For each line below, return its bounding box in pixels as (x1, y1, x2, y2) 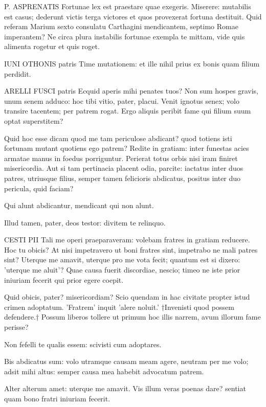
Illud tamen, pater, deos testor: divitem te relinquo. (4, 217, 166, 228)
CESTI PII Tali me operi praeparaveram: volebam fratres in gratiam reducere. (4, 234, 250, 245)
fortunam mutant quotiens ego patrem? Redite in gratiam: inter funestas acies (4, 143, 249, 153)
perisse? (4, 322, 29, 332)
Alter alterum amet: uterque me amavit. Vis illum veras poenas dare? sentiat (4, 383, 246, 394)
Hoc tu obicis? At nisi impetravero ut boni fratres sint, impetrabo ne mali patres (4, 244, 258, 255)
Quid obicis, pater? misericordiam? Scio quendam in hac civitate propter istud (4, 291, 250, 302)
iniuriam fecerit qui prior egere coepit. (4, 274, 124, 285)
